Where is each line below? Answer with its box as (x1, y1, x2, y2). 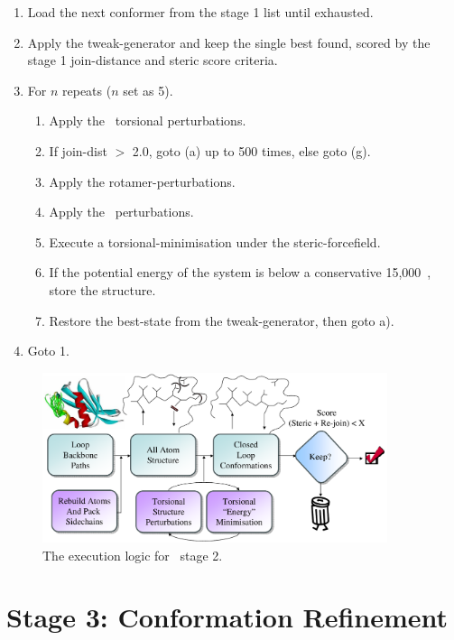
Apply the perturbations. (49, 202, 194, 221)
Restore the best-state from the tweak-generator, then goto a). (49, 311, 394, 329)
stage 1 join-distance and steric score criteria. (27, 51, 278, 70)
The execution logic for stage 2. (42, 545, 223, 564)
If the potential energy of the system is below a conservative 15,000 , (49, 263, 431, 282)
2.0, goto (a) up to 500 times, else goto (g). (132, 141, 371, 160)
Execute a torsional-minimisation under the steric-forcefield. (49, 232, 381, 251)
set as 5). (123, 80, 173, 99)
